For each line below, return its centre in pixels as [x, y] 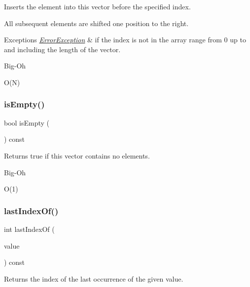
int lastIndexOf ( [29, 229]
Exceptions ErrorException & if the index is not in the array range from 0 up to [125, 40]
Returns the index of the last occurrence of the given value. [94, 278]
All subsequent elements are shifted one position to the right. [96, 23]
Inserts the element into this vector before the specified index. [97, 6]
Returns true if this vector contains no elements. [77, 155]
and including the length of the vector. [62, 49]
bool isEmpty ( [27, 122]
